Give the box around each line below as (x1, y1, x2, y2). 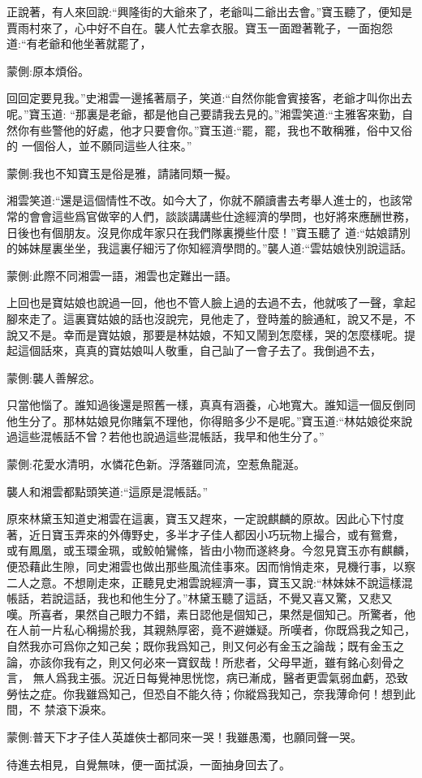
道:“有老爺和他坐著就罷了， (6, 35, 152, 52)
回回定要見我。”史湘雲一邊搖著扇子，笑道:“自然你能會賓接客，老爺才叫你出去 (6, 89, 413, 106)
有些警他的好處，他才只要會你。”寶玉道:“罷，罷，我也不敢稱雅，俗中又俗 (28, 121, 413, 138)
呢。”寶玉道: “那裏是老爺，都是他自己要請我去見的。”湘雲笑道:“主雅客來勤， (6, 105, 402, 122)
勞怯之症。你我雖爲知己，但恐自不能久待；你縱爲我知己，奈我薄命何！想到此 (6, 685, 416, 702)
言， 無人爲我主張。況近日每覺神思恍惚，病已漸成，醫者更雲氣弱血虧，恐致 (6, 669, 408, 686)
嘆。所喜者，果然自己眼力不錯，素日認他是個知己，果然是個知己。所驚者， (6, 605, 404, 622)
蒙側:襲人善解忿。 (6, 369, 101, 386)
